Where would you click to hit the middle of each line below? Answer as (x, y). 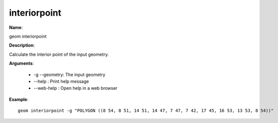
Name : (16, 27)
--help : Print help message (61, 81)
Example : (19, 99)
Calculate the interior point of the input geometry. (59, 54)
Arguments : (22, 63)
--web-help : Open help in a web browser (76, 88)
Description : (22, 45)
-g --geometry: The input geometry (69, 74)
